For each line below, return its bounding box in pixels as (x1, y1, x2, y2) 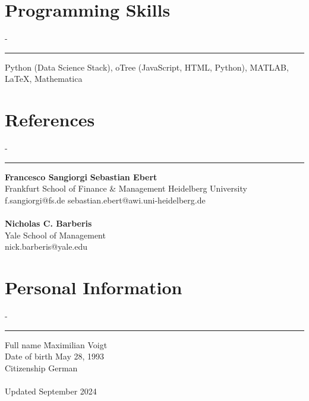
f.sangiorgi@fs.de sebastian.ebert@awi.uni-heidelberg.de (5, 193, 206, 206)
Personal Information (5, 275, 182, 299)
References (5, 107, 95, 132)
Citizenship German (5, 361, 78, 374)
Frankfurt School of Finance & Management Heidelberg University (5, 182, 247, 195)
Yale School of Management (5, 228, 106, 241)
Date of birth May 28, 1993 (5, 350, 105, 362)
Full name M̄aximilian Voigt (5, 338, 108, 351)
